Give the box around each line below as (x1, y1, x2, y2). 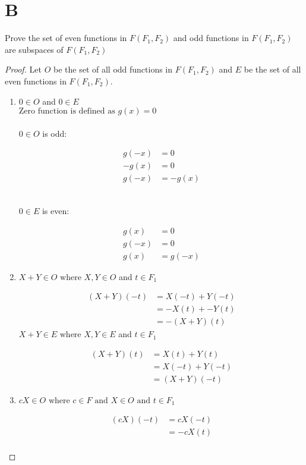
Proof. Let (5, 63, 42, 76)
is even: (42, 204, 70, 216)
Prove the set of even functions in (5, 32, 127, 44)
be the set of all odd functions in (53, 63, 173, 76)
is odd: (42, 127, 67, 139)
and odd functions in (173, 32, 249, 44)
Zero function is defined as (18, 107, 115, 116)
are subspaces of (5, 43, 64, 55)
